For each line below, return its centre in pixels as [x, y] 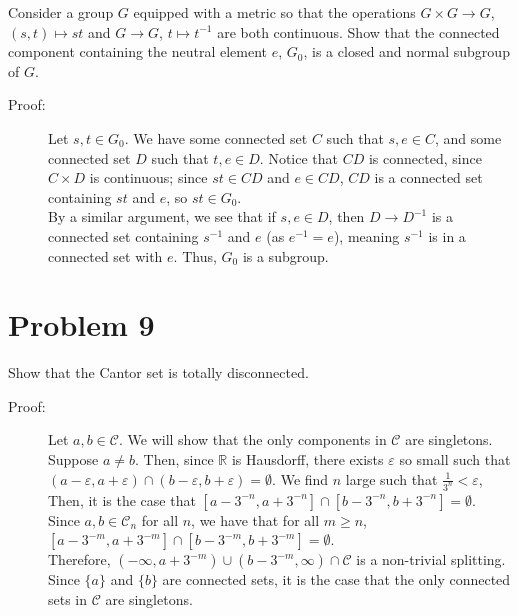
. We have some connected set [216, 137]
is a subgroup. [285, 255]
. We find [300, 478]
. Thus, [195, 255]
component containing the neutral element [138, 51]
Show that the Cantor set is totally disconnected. [158, 372]
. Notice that [299, 157]
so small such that [455, 459]
